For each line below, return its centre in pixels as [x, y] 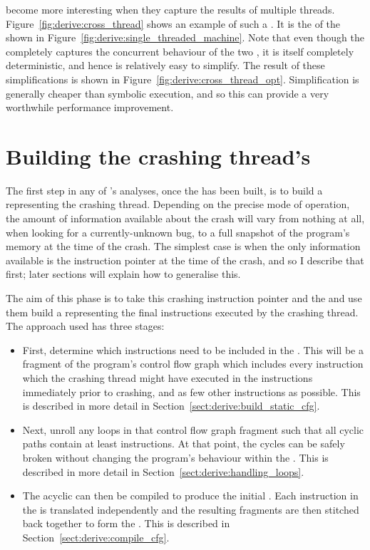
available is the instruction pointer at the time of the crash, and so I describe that [185, 260]
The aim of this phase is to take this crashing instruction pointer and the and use [184, 298]
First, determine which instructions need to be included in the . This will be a [193, 349]
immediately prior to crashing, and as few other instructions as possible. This [191, 391]
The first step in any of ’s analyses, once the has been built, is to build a [164, 190]
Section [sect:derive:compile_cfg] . [96, 537]
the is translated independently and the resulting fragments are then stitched [191, 509]
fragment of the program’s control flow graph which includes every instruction [193, 364]
